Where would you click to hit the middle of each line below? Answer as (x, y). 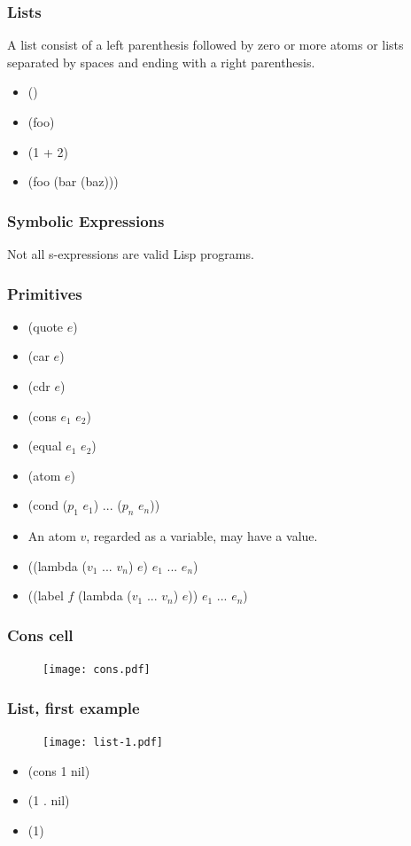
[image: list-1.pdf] (103, 743)
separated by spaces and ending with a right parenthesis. (161, 62)
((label (46, 595)
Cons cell (40, 634)
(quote (46, 326)
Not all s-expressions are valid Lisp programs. (131, 254)
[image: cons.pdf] (97, 670)
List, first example (74, 707)
